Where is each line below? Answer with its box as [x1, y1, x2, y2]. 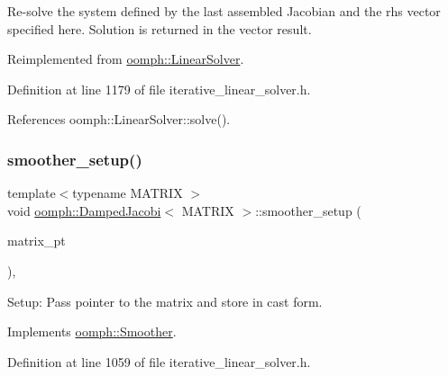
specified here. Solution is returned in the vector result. [7, 19, 312, 38]
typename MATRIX [72, 184, 183, 202]
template [7, 184, 56, 202]
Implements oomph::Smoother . [7, 322, 177, 341]
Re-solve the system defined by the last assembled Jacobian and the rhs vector [7, 2, 441, 20]
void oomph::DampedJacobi [7, 201, 161, 219]
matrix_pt [7, 231, 66, 250]
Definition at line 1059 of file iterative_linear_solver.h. [7, 352, 311, 371]
